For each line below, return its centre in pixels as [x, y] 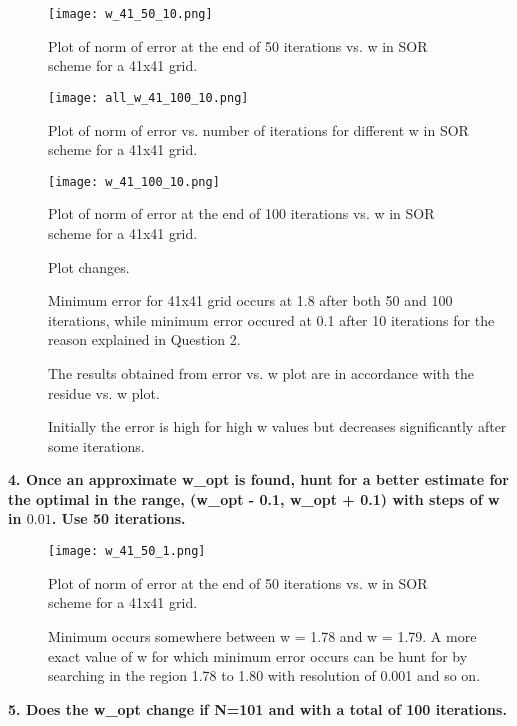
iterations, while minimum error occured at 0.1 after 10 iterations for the [271, 319]
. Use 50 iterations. [118, 518]
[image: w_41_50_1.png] [127, 551]
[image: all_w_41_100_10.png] [148, 97]
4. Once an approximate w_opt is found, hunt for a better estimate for [259, 479]
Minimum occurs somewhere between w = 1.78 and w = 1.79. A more [262, 635]
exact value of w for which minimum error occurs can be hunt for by [258, 655]
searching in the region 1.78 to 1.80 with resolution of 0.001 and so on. [264, 675]
